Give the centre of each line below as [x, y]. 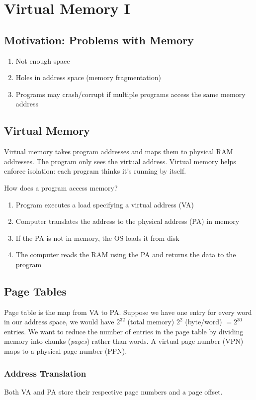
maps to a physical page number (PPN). [66, 351]
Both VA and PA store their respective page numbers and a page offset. [113, 391]
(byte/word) [204, 322]
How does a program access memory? [61, 187]
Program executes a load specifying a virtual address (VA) [105, 204]
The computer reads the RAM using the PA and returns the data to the [126, 254]
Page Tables [35, 291]
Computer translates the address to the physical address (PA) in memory [128, 221]
